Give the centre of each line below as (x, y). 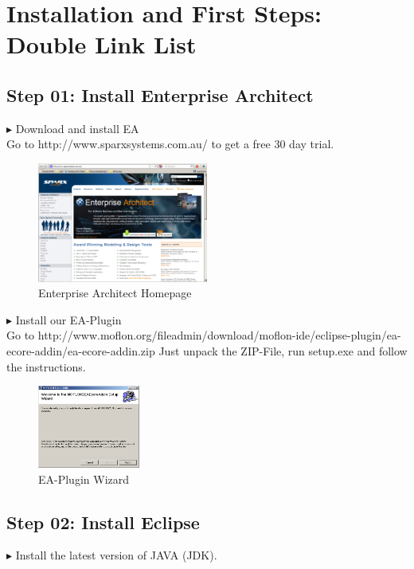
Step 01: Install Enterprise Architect (160, 94)
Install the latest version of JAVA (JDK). (116, 555)
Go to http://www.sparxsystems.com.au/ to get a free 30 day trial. (170, 144)
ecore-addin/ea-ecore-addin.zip (81, 350)
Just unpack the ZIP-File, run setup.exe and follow (283, 350)
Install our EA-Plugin (68, 319)
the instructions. (46, 366)
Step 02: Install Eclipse (103, 522)
